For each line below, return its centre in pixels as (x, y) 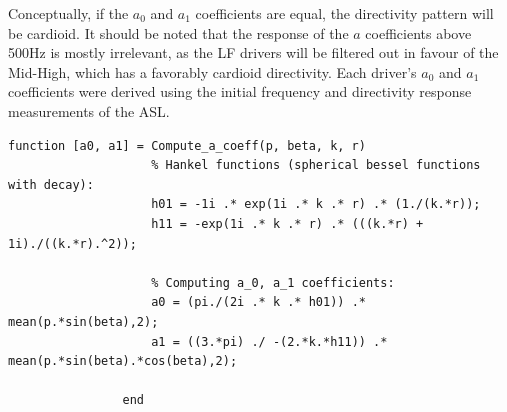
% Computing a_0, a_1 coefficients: (273, 282)
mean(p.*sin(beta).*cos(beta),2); (123, 361)
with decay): (51, 184)
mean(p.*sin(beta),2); (83, 321)
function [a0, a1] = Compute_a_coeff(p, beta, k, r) (187, 145)
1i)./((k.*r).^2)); (72, 243)
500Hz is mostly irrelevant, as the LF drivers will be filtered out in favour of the (253, 52)
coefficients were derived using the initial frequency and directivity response (240, 91)
